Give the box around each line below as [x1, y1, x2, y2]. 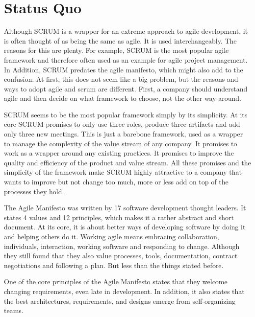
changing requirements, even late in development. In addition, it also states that [4, 286, 245, 296]
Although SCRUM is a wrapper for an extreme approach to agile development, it [4, 26, 248, 36]
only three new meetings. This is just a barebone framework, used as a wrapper [4, 129, 243, 139]
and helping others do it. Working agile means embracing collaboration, [4, 231, 219, 241]
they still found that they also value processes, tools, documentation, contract [4, 250, 238, 261]
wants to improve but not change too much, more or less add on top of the [4, 177, 229, 187]
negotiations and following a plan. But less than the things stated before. [4, 260, 224, 270]
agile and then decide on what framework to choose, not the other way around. [4, 93, 242, 103]
